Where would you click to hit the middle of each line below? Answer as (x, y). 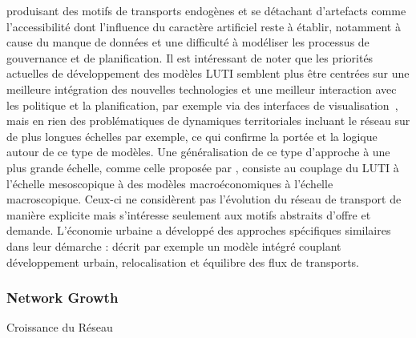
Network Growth (63, 298)
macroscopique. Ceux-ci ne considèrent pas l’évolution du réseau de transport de (204, 199)
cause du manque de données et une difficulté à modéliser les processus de (188, 42)
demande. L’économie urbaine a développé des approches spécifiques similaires (199, 230)
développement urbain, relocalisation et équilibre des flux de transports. (183, 262)
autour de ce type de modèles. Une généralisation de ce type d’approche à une (198, 152)
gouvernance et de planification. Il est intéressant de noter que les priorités (190, 57)
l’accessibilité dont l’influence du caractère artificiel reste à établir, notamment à (204, 26)
